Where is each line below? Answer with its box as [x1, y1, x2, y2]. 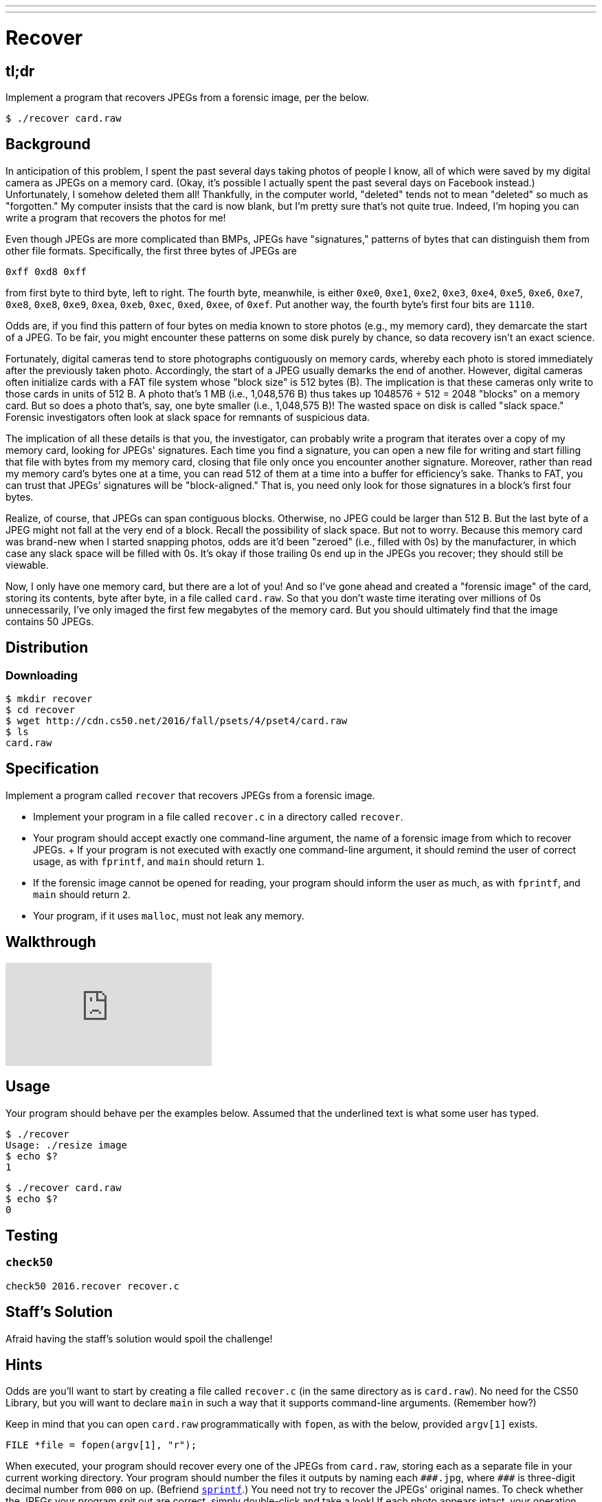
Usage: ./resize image [5, 1139, 128, 1151]
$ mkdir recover [5, 693, 93, 704]
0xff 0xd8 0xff [5, 265, 87, 277]
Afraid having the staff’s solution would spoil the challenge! [5, 1332, 273, 1345]
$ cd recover [5, 704, 76, 715]
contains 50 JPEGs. [5, 615, 94, 627]
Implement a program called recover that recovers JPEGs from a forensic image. [5, 789, 375, 801]
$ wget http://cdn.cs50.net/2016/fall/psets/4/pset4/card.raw [5, 715, 348, 726]
